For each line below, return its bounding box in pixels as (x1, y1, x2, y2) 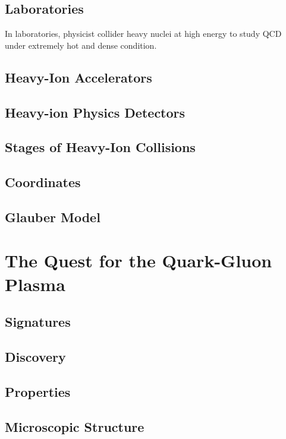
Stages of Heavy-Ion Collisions (5, 138, 196, 156)
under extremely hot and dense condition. (5, 39, 157, 51)
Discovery (5, 348, 66, 366)
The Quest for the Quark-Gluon (5, 248, 272, 273)
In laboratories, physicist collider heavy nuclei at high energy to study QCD (5, 27, 282, 40)
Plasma (5, 271, 65, 296)
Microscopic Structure (5, 417, 144, 435)
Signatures (5, 312, 71, 331)
